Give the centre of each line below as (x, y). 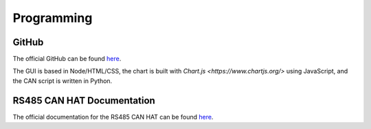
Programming (53, 18)
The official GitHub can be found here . (67, 59)
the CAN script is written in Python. (63, 81)
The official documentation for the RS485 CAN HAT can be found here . (113, 117)
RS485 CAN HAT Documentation (84, 101)
